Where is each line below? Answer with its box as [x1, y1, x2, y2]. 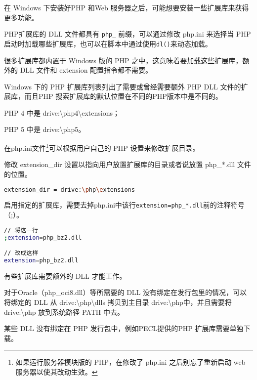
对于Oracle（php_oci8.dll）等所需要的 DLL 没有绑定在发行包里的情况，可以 [4, 287, 247, 297]
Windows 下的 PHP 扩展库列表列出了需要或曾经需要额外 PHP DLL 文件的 [4, 81, 241, 91]
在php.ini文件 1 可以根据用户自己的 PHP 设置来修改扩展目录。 [4, 141, 200, 153]
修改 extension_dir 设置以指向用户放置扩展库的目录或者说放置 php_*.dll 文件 [4, 159, 251, 169]
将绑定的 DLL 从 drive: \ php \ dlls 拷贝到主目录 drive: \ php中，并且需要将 [4, 296, 232, 307]
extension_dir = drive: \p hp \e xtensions [4, 186, 135, 193]
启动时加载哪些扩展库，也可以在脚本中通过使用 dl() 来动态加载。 [4, 38, 212, 48]
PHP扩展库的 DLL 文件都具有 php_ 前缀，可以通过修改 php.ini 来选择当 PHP [4, 29, 251, 39]
